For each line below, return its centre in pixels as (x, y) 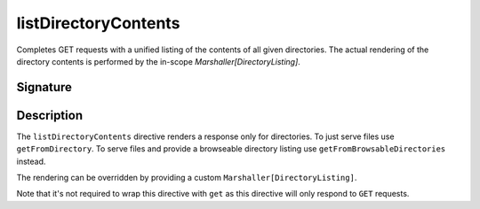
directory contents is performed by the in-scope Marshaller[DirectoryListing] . (159, 61)
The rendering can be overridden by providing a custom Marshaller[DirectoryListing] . (187, 178)
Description (50, 115)
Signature (44, 87)
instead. (31, 161)
